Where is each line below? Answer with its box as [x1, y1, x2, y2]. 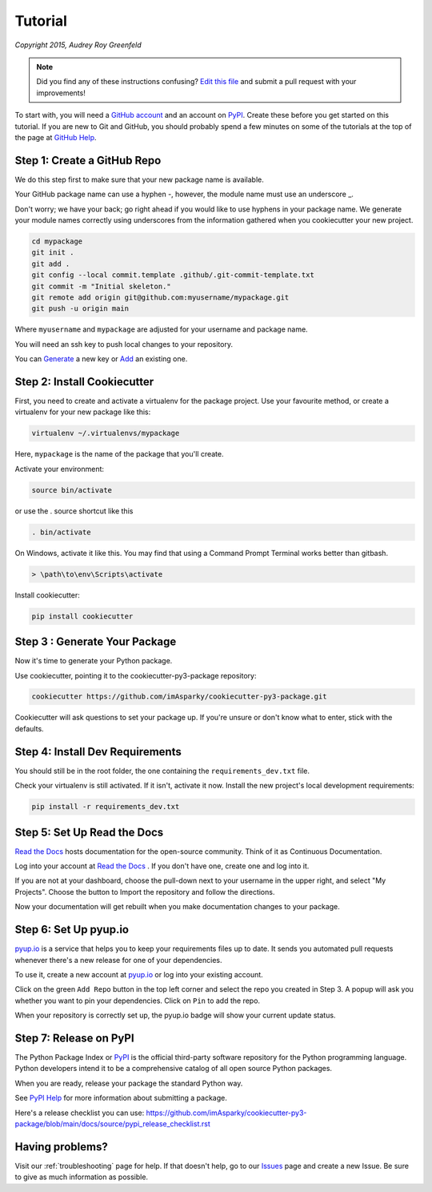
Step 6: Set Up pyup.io [14, 923, 130, 936]
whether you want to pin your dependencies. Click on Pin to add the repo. [14, 996, 260, 1005]
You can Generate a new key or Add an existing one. [14, 354, 188, 364]
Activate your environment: [14, 464, 104, 473]
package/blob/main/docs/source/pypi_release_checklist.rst [14, 1118, 211, 1129]
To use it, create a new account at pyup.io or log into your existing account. [14, 969, 263, 979]
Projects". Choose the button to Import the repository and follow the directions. [14, 887, 275, 896]
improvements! [36, 88, 86, 98]
